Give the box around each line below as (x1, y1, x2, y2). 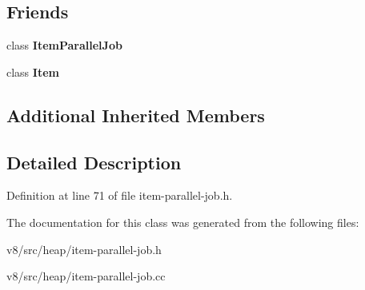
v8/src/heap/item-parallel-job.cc (6, 268, 166, 284)
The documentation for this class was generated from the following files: (6, 213, 359, 230)
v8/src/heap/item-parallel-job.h (6, 240, 162, 257)
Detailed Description (6, 149, 182, 174)
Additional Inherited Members (6, 102, 265, 127)
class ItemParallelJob (6, 37, 122, 54)
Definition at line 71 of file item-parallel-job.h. (6, 187, 233, 204)
